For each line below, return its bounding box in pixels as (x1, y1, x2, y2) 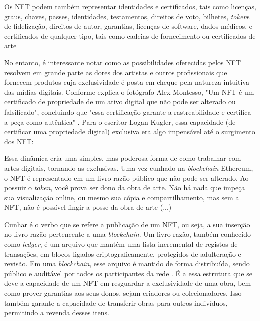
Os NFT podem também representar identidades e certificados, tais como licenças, (4, 1, 256, 11)
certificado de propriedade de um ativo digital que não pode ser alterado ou (4, 96, 236, 107)
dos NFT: (4, 136, 34, 146)
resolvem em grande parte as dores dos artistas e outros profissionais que (4, 67, 227, 77)
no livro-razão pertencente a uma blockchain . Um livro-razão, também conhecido (4, 229, 251, 239)
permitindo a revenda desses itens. (4, 307, 109, 318)
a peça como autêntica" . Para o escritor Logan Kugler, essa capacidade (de (4, 116, 236, 127)
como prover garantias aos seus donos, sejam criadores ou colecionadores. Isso (4, 288, 242, 298)
